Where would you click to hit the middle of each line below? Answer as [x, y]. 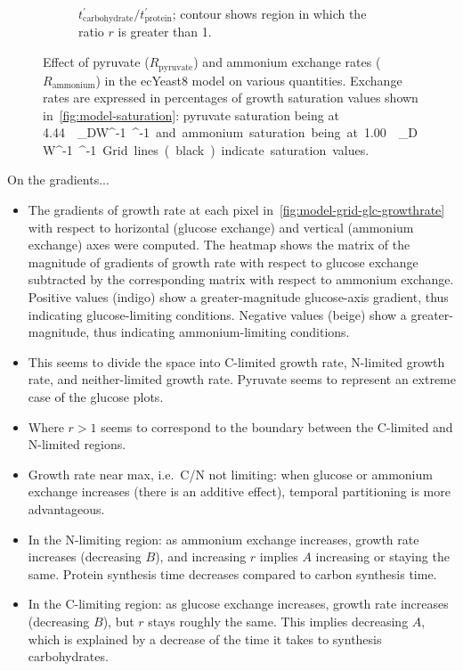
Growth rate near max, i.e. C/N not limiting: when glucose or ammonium [230, 474]
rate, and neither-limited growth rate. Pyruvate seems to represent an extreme [242, 379]
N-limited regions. [77, 444]
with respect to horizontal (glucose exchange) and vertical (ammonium [221, 227]
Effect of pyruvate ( [96, 62]
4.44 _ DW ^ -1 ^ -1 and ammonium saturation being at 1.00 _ [226, 132]
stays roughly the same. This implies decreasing [278, 621]
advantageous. [66, 508]
